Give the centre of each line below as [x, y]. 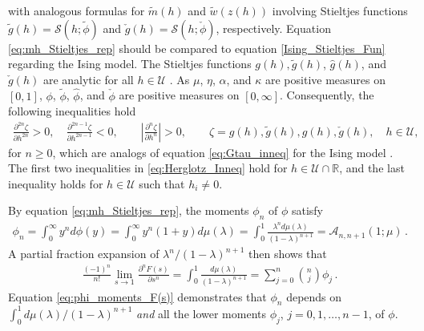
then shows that [287, 254]
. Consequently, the [327, 95]
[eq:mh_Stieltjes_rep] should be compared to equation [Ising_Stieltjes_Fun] [197, 48]
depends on [314, 296]
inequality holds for [56, 183]
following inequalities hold [72, 111]
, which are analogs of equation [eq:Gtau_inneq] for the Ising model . [223, 152]
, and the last [372, 168]
